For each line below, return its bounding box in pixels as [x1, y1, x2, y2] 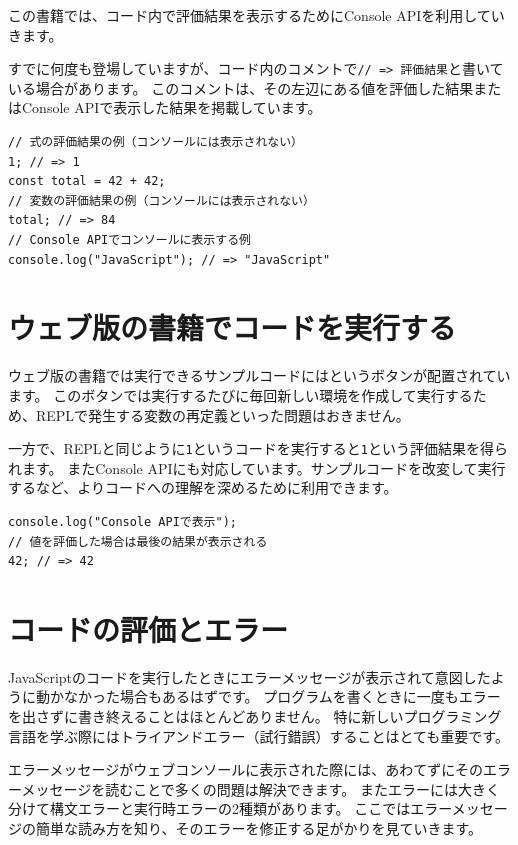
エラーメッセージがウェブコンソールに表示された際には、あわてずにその [8, 759, 483, 780]
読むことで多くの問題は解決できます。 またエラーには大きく [105, 778, 500, 799]
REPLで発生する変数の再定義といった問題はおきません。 [35, 404, 410, 425]
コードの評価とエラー [8, 608, 289, 649]
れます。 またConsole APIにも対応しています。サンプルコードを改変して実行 [8, 457, 506, 478]
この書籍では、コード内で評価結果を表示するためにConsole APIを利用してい [8, 5, 505, 25]
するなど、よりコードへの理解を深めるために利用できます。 [8, 477, 398, 498]
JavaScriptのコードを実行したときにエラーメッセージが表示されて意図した [8, 666, 491, 687]
